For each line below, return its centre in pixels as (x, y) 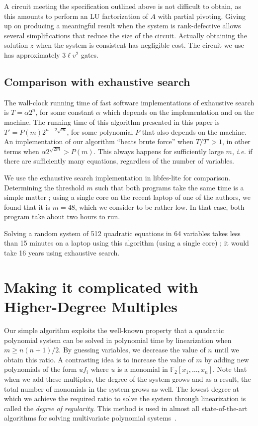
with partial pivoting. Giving (202, 16)
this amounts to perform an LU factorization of (76, 16)
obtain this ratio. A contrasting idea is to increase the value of (99, 359)
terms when (22, 151)
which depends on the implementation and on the (178, 112)
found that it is (27, 207)
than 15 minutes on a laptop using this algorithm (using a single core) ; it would (127, 243)
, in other (236, 141)
